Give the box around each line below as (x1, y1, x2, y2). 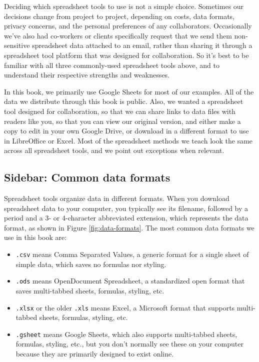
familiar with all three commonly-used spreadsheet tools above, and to (4, 59, 219, 70)
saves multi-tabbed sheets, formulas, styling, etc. (15, 285, 164, 295)
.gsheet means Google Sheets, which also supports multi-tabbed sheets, (15, 328, 237, 339)
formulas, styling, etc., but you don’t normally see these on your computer (15, 338, 243, 349)
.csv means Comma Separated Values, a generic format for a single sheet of (15, 249, 249, 259)
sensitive (4, 40, 30, 50)
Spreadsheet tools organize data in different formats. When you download (4, 193, 229, 203)
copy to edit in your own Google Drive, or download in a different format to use (4, 125, 249, 136)
